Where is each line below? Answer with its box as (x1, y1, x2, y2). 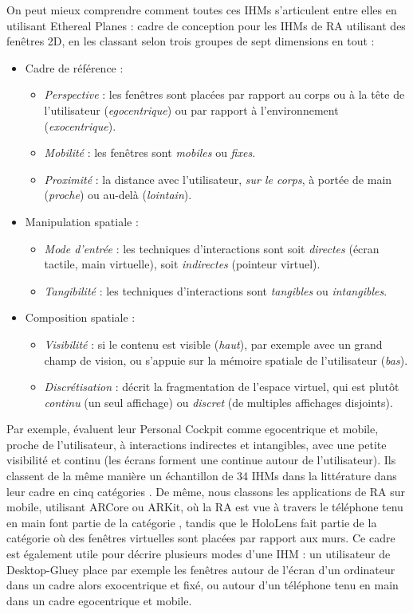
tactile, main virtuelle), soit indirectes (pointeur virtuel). (44, 256, 321, 272)
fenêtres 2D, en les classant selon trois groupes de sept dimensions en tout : (6, 33, 375, 49)
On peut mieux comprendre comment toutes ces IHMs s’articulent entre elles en (6, 2, 397, 18)
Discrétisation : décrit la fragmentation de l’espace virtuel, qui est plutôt (44, 378, 399, 395)
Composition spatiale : (25, 309, 136, 326)
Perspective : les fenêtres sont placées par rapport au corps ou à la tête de (44, 86, 405, 103)
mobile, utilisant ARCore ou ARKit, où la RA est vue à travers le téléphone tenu (6, 499, 403, 515)
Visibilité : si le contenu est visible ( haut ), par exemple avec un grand (44, 335, 383, 352)
